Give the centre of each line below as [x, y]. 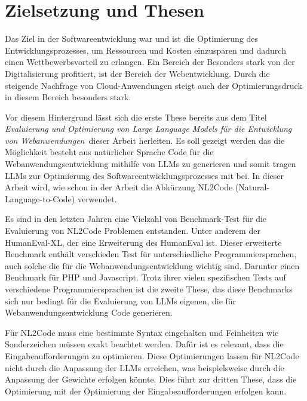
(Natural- [252, 187]
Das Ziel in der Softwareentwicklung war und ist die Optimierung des [132, 38]
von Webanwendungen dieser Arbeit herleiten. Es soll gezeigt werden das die [145, 140]
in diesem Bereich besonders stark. [68, 97]
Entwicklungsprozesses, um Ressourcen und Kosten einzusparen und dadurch [145, 50]
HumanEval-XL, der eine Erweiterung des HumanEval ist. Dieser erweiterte [143, 242]
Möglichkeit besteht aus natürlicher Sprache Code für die [109, 152]
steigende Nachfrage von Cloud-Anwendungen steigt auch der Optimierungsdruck [153, 85]
